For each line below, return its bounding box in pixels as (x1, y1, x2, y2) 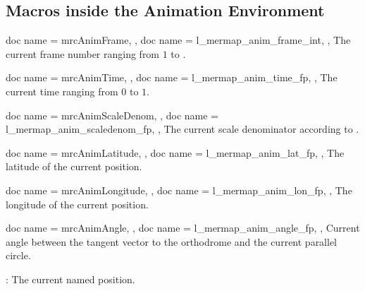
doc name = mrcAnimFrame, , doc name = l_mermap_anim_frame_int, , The (6, 32, 351, 47)
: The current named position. (6, 271, 135, 286)
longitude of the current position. (6, 196, 149, 211)
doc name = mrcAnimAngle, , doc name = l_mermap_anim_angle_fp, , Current (6, 220, 360, 235)
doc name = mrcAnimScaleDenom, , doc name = (6, 107, 218, 122)
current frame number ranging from (6, 46, 160, 61)
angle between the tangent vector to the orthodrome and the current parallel (6, 234, 338, 249)
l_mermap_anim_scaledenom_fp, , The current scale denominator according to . (6, 121, 359, 136)
